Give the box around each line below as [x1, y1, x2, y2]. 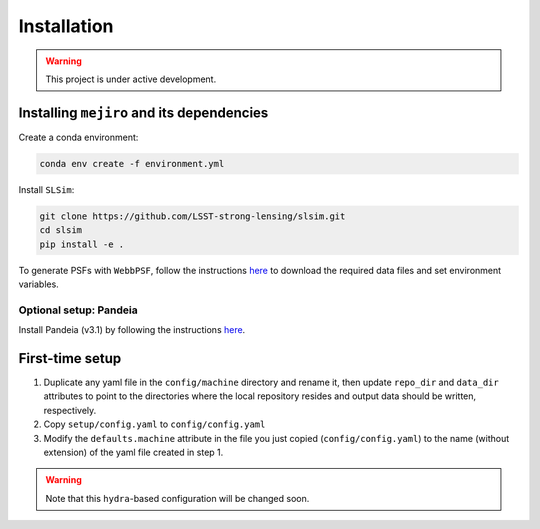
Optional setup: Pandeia [18, 303, 139, 317]
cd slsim [39, 225, 83, 236]
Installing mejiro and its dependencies [18, 104, 269, 121]
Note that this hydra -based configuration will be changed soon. [45, 492, 310, 504]
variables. [18, 278, 59, 290]
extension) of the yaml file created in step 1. [43, 446, 224, 458]
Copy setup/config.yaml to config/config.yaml [43, 418, 266, 430]
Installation [18, 15, 114, 37]
